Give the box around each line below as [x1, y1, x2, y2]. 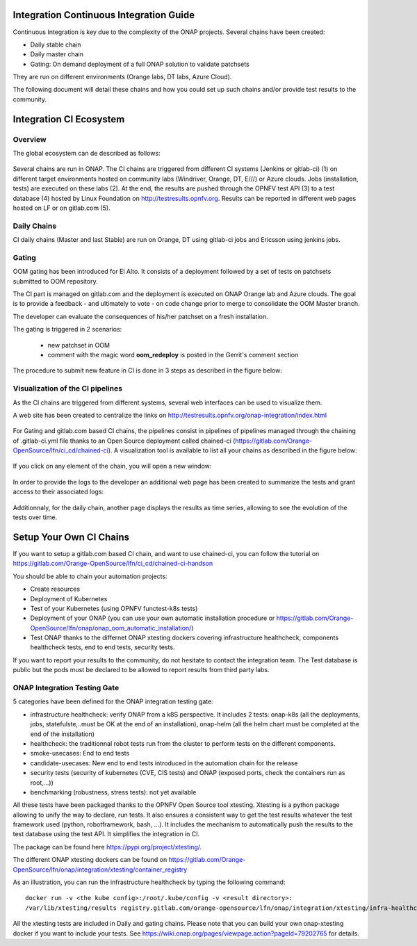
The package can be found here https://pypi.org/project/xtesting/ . [13, 842, 202, 851]
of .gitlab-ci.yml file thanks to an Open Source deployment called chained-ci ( [13, 437, 236, 445]
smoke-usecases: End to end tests [30, 749, 130, 758]
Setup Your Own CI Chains [13, 531, 130, 543]
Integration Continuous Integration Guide [13, 9, 195, 21]
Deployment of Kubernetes [30, 594, 108, 603]
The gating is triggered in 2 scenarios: [13, 325, 122, 334]
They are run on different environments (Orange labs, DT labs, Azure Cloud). [13, 73, 232, 81]
